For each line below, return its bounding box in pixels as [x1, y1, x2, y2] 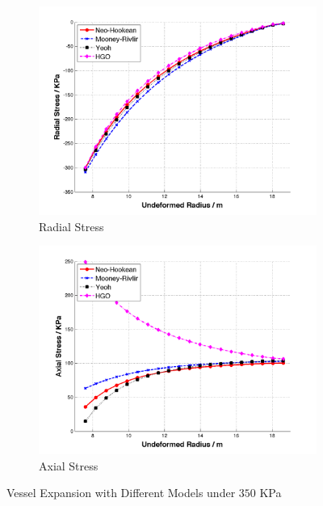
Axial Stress [39, 457, 99, 474]
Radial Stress [39, 217, 104, 234]
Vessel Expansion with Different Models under [6, 484, 236, 501]
